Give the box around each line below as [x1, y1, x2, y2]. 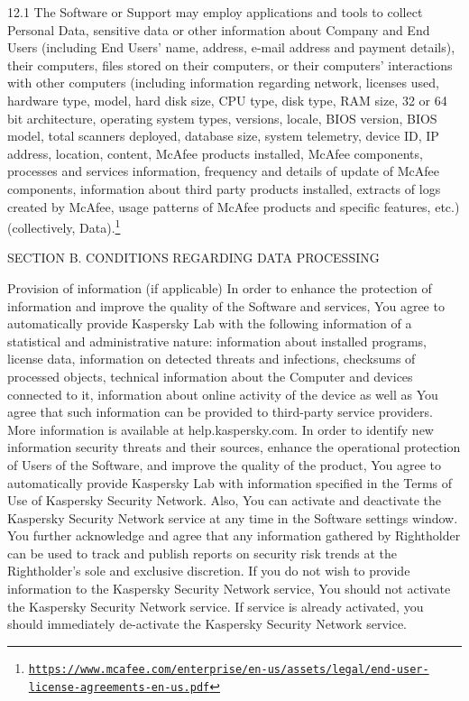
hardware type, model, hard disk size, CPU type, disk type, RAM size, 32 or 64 [7, 90, 447, 109]
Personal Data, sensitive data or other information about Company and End [7, 20, 430, 39]
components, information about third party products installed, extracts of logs [7, 179, 441, 198]
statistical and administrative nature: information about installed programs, [7, 331, 427, 350]
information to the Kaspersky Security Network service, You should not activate [7, 579, 451, 598]
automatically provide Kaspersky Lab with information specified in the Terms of [7, 473, 453, 492]
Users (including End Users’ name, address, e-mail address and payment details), [7, 38, 455, 57]
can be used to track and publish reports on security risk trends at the [7, 543, 397, 562]
